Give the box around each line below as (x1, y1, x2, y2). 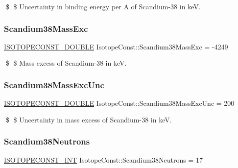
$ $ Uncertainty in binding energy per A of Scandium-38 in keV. (5, 1, 201, 11)
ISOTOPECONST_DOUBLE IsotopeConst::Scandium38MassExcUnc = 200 (4, 98, 235, 108)
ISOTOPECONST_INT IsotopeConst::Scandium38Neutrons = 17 (4, 154, 203, 165)
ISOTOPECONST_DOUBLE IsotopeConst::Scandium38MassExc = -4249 (4, 41, 228, 51)
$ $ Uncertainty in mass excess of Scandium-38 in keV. (5, 114, 172, 124)
